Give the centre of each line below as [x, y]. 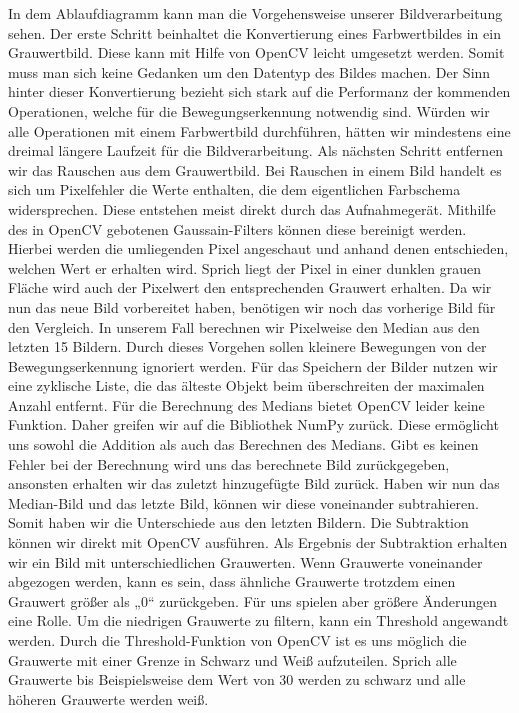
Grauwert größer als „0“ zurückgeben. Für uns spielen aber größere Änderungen [253, 600]
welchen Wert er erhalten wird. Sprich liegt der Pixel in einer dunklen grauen [245, 267]
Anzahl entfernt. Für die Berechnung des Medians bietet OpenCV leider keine [246, 404]
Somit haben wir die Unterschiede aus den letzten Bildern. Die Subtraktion [238, 522]
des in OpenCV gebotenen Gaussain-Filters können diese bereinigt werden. [237, 228]
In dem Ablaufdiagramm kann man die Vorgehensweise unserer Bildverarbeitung [255, 13]
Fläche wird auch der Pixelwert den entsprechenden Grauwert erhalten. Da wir [250, 287]
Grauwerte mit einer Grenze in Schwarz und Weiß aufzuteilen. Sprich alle [232, 659]
